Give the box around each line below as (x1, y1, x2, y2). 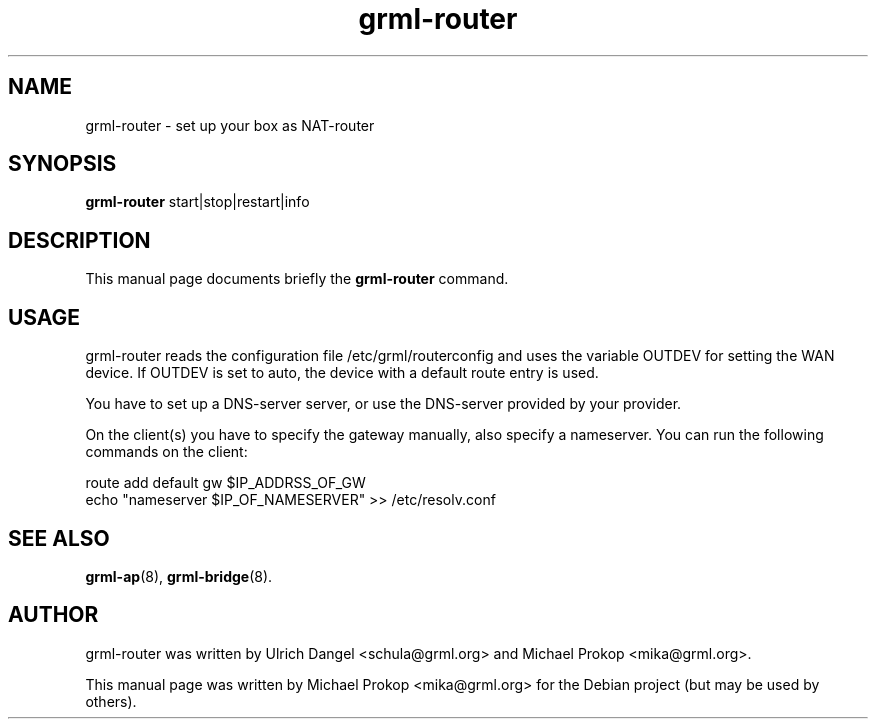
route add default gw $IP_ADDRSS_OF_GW (85, 474, 366, 492)
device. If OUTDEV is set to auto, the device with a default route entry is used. (85, 364, 599, 382)
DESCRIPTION (8, 227, 151, 253)
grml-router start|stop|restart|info (85, 193, 310, 211)
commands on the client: (85, 443, 248, 461)
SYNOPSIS (8, 151, 117, 177)
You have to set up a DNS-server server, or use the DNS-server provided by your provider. (85, 395, 682, 413)
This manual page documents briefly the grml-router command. (85, 270, 509, 288)
